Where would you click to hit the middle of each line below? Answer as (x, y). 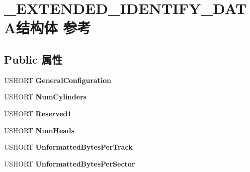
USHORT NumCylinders (45, 97)
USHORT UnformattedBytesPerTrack (68, 147)
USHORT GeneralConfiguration (58, 80)
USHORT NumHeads (39, 130)
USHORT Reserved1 (38, 113)
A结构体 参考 (48, 28)
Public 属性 (33, 59)
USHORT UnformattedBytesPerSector (70, 163)
